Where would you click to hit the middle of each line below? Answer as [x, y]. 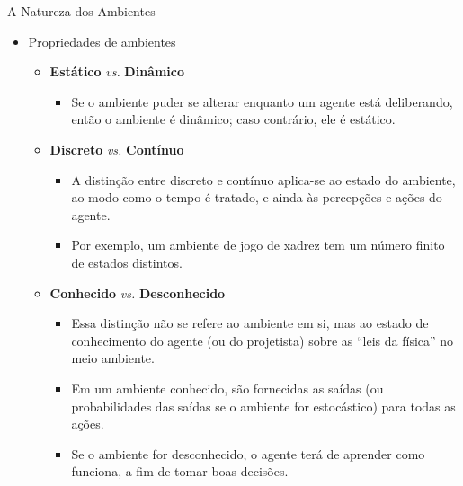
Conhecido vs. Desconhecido [138, 292]
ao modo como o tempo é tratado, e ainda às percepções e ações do [257, 197]
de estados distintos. [127, 262]
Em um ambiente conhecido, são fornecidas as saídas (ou [227, 388]
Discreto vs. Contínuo [117, 149]
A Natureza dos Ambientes [81, 11]
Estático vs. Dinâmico [117, 71]
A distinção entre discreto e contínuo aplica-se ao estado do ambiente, [263, 179]
